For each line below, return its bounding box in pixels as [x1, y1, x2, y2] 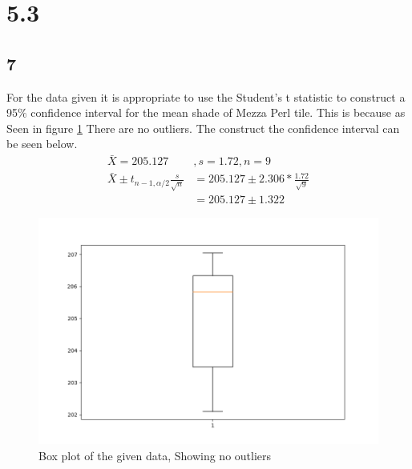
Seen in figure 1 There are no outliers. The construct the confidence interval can [6, 119, 400, 136]
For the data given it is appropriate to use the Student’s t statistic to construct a [6, 88, 406, 105]
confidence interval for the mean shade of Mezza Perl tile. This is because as [30, 104, 406, 121]
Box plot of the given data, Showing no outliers [38, 447, 272, 463]
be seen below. [6, 135, 78, 152]
